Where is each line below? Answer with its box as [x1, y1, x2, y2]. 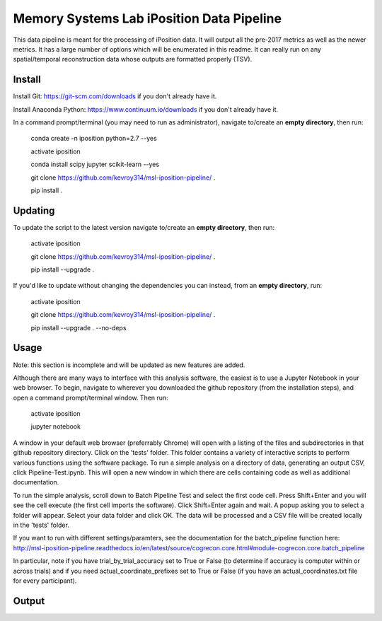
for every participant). [13, 576, 77, 585]
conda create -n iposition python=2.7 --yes [30, 134, 157, 143]
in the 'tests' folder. [13, 521, 70, 529]
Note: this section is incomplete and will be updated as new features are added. [13, 361, 245, 369]
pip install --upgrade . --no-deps [30, 323, 127, 332]
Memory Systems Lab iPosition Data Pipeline [13, 11, 282, 26]
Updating [13, 204, 55, 216]
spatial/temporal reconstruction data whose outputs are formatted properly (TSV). [13, 55, 253, 64]
